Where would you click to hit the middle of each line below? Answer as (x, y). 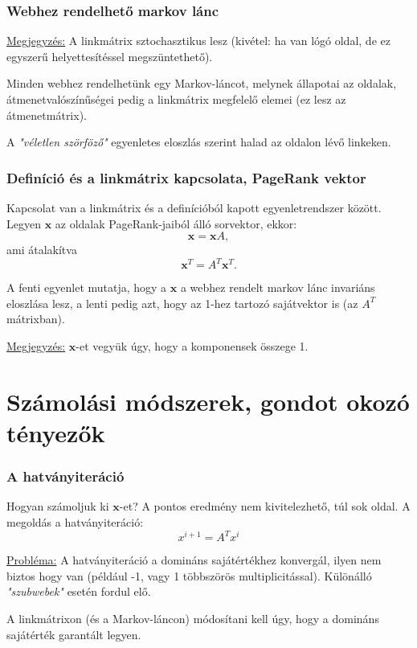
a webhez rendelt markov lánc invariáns (278, 287)
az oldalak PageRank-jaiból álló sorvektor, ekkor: (176, 223)
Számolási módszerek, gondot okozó (208, 401)
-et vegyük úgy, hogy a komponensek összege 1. (192, 346)
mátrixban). (36, 319)
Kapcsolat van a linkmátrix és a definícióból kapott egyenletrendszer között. (194, 207)
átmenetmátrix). (47, 115)
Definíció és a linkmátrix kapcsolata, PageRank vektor (186, 177)
